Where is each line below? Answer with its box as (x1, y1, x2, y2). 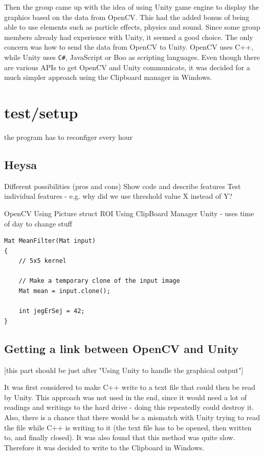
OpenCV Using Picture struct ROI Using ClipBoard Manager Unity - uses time (4, 208, 254, 218)
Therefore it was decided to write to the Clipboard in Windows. (4, 442, 205, 452)
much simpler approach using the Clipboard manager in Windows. (4, 72, 212, 82)
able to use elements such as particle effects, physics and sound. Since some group (4, 22, 260, 32)
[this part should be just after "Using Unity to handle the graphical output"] (4, 364, 244, 375)
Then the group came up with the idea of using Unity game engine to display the (4, 2, 259, 12)
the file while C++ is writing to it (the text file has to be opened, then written (4, 422, 252, 432)
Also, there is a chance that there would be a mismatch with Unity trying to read (4, 412, 260, 423)
